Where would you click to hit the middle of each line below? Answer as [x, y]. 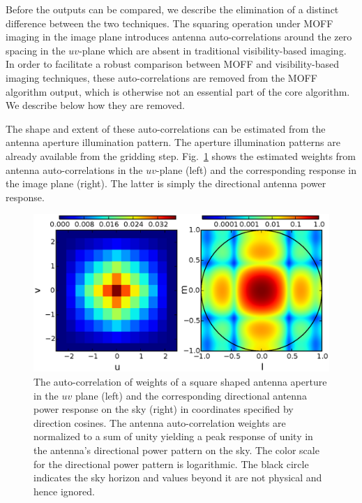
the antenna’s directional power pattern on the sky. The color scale [176, 450]
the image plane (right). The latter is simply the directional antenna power [166, 183]
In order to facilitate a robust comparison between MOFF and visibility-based [173, 64]
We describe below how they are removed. [95, 105]
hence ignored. [64, 491]
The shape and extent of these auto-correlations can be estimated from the [166, 128]
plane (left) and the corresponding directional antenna [191, 395]
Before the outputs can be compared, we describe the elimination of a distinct [172, 9]
